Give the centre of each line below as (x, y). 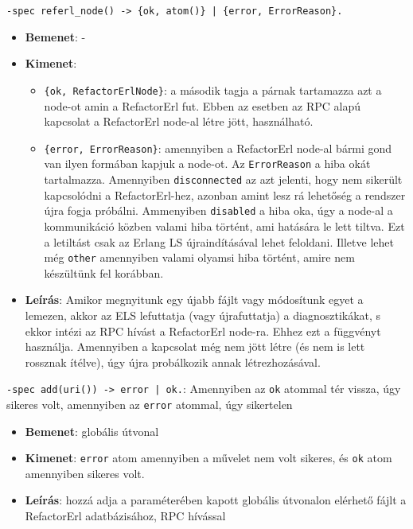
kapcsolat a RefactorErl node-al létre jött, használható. (179, 121)
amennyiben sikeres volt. (85, 473)
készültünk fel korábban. (104, 272)
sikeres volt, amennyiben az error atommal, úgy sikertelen (150, 404)
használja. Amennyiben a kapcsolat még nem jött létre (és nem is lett (195, 346)
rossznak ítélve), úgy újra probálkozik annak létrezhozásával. (173, 362)
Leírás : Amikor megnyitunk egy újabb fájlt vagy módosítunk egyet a (194, 300)
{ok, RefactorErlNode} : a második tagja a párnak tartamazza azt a (213, 89)
